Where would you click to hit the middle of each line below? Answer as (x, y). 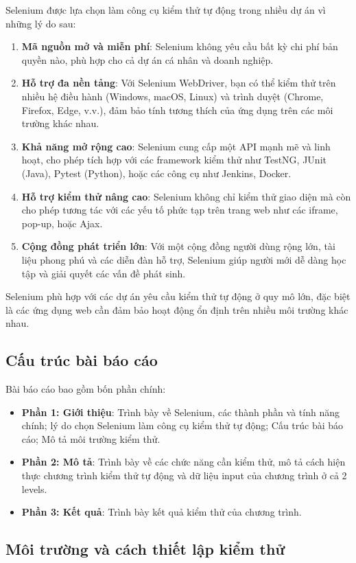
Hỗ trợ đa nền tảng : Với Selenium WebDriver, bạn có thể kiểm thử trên (179, 83)
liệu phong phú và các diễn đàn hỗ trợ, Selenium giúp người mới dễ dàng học (184, 259)
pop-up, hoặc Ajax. (62, 223)
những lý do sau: (41, 23)
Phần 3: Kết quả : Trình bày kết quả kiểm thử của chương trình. (162, 512)
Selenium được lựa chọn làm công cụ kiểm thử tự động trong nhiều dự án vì (166, 10)
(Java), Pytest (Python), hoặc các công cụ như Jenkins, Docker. (156, 173)
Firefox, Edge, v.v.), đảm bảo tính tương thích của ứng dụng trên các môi (177, 110)
